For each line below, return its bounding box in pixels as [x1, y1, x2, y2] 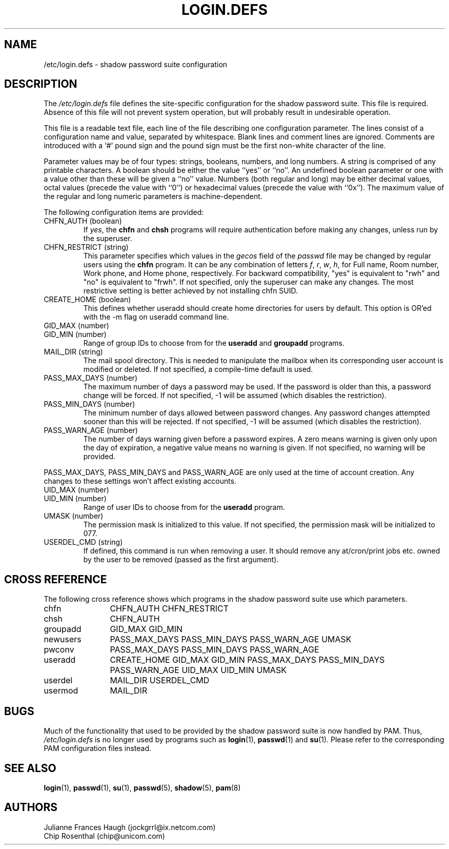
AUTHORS [4, 801, 58, 814]
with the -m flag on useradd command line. [83, 312, 229, 322]
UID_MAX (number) [44, 485, 109, 495]
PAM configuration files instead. [44, 744, 152, 753]
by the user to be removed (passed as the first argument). [83, 555, 279, 564]
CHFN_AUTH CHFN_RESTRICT [110, 603, 229, 614]
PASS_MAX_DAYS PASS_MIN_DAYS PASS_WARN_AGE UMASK [110, 634, 352, 645]
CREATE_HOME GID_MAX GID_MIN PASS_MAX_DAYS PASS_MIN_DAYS [110, 655, 385, 665]
